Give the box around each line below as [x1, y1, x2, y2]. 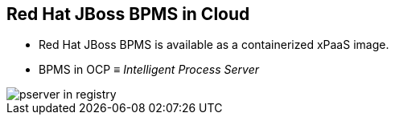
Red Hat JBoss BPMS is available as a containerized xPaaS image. [39, 38, 389, 52]
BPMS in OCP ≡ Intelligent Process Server [39, 63, 259, 77]
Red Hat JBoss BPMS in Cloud [6, 4, 250, 24]
